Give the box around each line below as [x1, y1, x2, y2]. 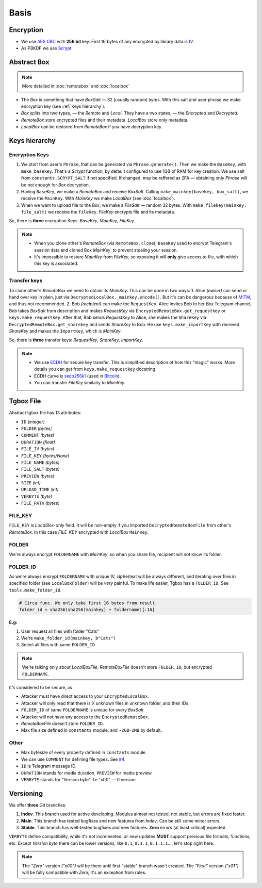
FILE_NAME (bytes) [21, 459, 60, 465]
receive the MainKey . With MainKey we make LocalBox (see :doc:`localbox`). [21, 196, 176, 201]
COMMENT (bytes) [21, 432, 55, 438]
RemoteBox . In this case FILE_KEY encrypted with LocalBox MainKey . [9, 529, 149, 535]
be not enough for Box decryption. [21, 182, 90, 188]
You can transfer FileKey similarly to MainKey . [34, 380, 126, 386]
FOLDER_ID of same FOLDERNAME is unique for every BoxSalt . [21, 707, 145, 713]
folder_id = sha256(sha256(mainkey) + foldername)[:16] [19, 607, 155, 612]
